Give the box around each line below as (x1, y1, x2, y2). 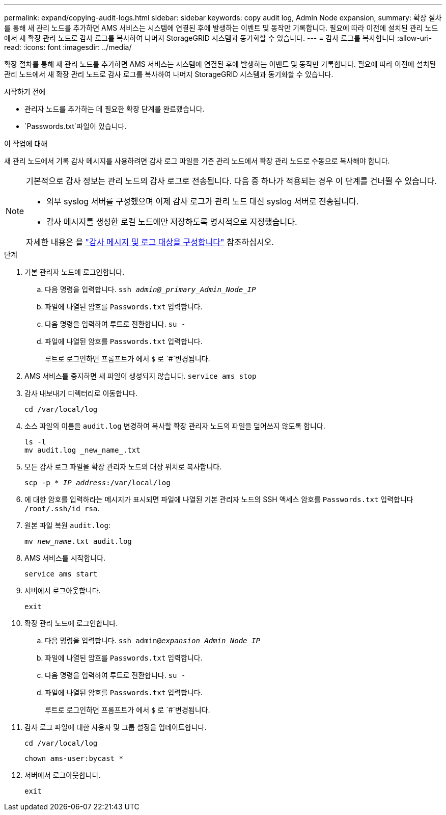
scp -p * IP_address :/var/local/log (24, 479, 171, 487)
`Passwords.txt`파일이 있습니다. (24, 122, 127, 130)
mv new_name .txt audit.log (24, 537, 132, 545)
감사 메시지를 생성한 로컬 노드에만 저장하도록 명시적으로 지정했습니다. (46, 217, 297, 227)
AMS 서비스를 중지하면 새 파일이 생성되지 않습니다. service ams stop (24, 372, 257, 380)
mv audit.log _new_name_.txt (24, 446, 141, 454)
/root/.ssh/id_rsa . (24, 504, 100, 513)
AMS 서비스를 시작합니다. (24, 554, 106, 562)
